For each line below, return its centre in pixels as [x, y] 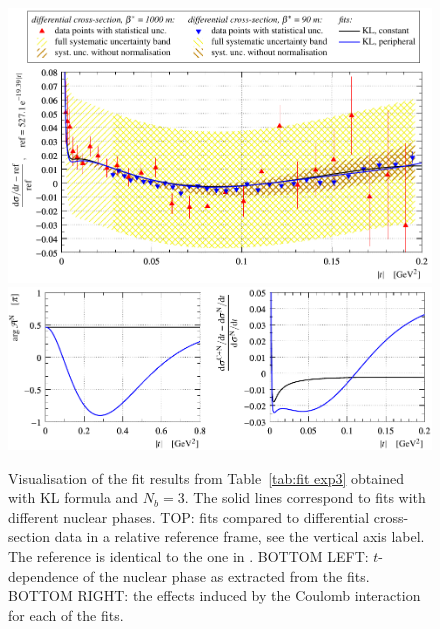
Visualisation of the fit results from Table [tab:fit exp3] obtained [206, 477]
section [29, 536]
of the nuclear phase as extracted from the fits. [226, 575]
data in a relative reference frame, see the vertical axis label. [239, 536]
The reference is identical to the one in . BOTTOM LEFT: [188, 555]
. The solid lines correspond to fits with [305, 497]
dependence [43, 575]
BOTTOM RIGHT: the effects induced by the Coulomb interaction [214, 595]
